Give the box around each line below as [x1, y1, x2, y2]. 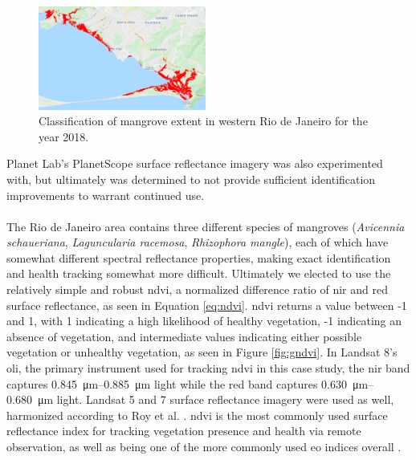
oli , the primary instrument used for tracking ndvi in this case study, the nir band [6, 360, 410, 377]
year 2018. [39, 128, 89, 145]
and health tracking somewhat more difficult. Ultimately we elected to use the [6, 265, 391, 282]
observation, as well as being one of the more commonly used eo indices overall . [6, 438, 402, 455]
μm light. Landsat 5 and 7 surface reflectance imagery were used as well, [37, 391, 394, 408]
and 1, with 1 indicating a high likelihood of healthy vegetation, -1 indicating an [6, 312, 402, 329]
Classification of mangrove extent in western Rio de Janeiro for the [39, 112, 368, 129]
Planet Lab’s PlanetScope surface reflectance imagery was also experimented [6, 155, 383, 172]
